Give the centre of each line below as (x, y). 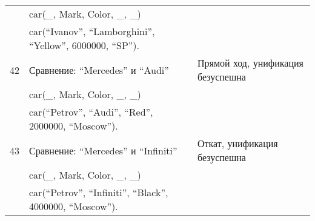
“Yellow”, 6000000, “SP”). (85, 45)
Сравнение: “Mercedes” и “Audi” (99, 70)
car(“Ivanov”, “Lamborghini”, (92, 31)
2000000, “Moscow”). (74, 126)
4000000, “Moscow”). (74, 206)
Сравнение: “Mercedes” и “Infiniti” (103, 150)
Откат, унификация (237, 143)
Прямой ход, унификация (250, 63)
